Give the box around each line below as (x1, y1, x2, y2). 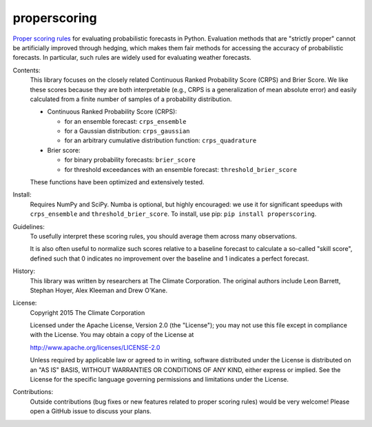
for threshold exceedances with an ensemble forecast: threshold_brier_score (64, 165, 298, 173)
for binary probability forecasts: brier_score (64, 155, 196, 164)
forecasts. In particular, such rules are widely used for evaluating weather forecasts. (12, 54, 251, 62)
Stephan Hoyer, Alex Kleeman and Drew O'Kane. (30, 286, 168, 294)
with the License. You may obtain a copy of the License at (30, 331, 194, 339)
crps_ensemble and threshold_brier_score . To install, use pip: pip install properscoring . (30, 210, 317, 218)
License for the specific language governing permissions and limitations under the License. (30, 375, 289, 384)
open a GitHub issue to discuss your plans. (30, 407, 152, 415)
